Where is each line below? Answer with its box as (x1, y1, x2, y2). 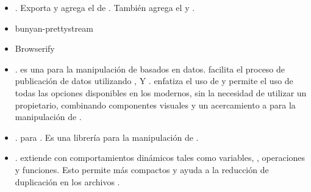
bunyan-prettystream (15, 21, 93, 34)
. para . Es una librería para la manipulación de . (15, 130, 199, 143)
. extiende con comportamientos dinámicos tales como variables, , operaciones (15, 151, 306, 164)
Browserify (15, 42, 55, 55)
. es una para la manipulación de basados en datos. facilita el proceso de (15, 62, 285, 75)
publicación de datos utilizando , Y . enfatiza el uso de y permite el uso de (15, 74, 293, 87)
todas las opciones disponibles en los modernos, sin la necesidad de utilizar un (15, 86, 307, 99)
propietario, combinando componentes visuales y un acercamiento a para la (15, 98, 296, 111)
